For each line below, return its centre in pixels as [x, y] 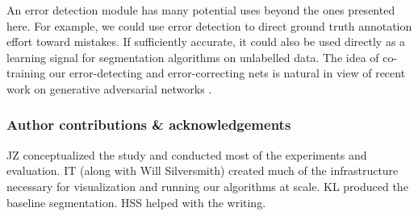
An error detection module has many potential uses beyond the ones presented [201, 10]
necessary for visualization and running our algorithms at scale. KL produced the [207, 186]
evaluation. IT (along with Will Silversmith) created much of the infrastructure [203, 170]
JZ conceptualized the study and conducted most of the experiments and [187, 154]
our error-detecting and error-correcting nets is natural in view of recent [227, 73]
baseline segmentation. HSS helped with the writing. [136, 202]
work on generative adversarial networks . [109, 88]
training [26, 73]
